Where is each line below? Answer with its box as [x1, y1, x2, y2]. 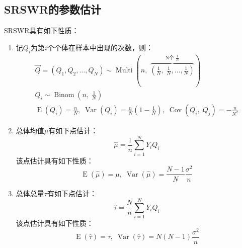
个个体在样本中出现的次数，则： [47, 42, 153, 52]
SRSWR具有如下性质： [4, 25, 79, 36]
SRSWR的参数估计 [4, 2, 102, 17]
